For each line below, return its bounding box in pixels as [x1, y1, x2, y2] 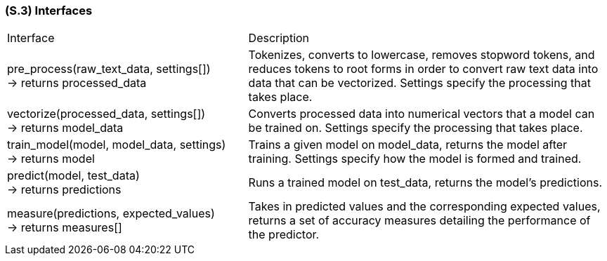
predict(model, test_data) [7, 168, 140, 183]
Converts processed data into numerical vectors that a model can [248, 107, 595, 121]
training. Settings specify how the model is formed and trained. [248, 152, 582, 166]
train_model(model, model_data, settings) [7, 138, 226, 152]
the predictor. [248, 227, 320, 242]
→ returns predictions [7, 182, 122, 197]
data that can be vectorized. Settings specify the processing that [248, 76, 591, 91]
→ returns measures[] [7, 220, 122, 235]
